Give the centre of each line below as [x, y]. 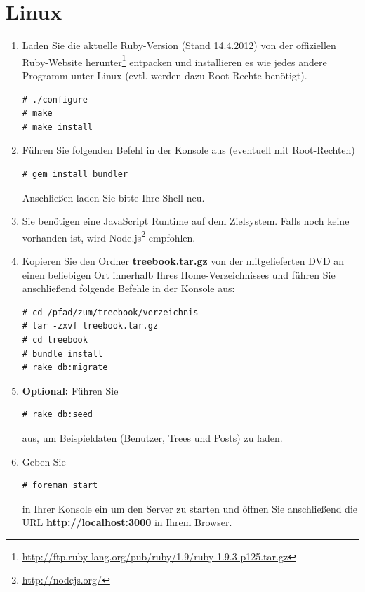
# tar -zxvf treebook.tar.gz [90, 326]
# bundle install [62, 354]
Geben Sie [44, 461]
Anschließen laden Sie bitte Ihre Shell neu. [113, 197]
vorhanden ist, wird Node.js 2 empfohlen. [109, 236]
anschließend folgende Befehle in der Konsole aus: [128, 288]
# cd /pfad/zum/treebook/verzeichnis [110, 312]
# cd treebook [55, 340]
